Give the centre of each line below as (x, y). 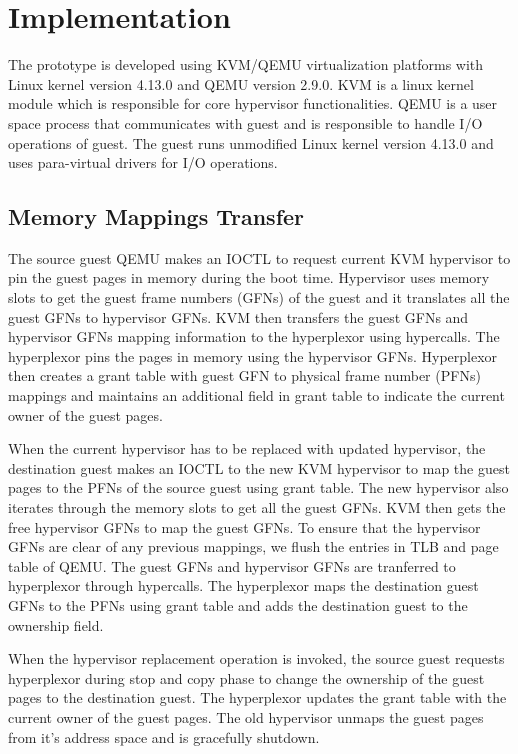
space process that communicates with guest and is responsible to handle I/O (245, 122)
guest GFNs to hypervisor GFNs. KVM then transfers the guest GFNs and (238, 316)
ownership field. (56, 624)
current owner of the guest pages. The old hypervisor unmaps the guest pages (246, 716)
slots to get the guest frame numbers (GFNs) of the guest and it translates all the (259, 297)
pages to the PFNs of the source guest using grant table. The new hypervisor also (258, 487)
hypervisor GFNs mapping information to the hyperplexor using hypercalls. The (254, 336)
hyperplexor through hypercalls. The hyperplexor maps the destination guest (243, 585)
